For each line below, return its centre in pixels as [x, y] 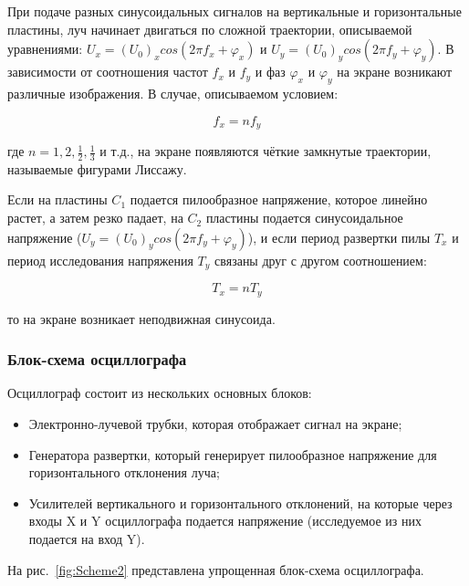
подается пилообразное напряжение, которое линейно [279, 199]
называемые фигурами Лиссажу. [97, 168]
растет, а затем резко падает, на [95, 218]
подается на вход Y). [87, 538]
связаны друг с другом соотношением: [321, 260]
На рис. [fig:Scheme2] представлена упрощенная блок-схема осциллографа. [216, 569]
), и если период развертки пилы [339, 237]
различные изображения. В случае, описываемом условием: [173, 93]
